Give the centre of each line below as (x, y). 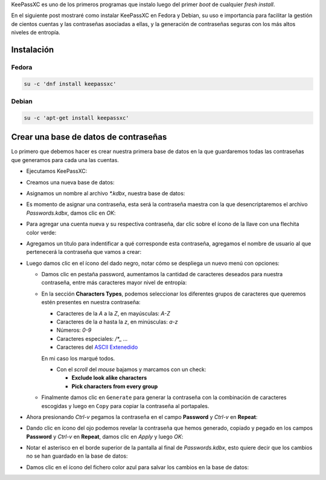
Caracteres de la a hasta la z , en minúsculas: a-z (117, 322)
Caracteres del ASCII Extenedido (97, 347)
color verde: (41, 232)
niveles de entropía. (36, 33)
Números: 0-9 (74, 330)
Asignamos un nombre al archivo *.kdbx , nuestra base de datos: (106, 193)
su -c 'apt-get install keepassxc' (76, 118)
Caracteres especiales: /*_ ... (92, 339)
